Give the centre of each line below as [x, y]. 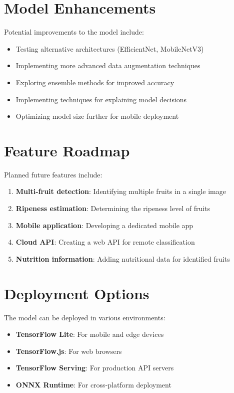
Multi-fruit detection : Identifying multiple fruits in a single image [121, 191]
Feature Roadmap [67, 150]
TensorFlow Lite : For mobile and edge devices [90, 334]
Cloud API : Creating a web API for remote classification [105, 242]
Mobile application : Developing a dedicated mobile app [104, 225]
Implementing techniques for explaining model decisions [101, 99]
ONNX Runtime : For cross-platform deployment [93, 384]
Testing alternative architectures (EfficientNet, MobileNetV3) [110, 48]
